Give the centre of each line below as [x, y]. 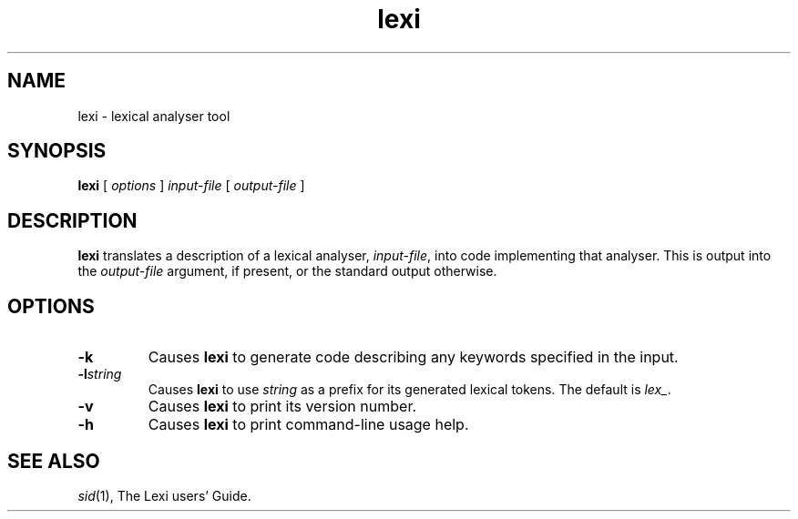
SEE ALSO [54, 461]
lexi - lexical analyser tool [154, 116]
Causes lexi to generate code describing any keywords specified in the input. [413, 357]
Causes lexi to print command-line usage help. [308, 425]
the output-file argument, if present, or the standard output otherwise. [287, 271]
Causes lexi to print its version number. [282, 407]
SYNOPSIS [57, 151]
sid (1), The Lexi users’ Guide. [164, 495]
